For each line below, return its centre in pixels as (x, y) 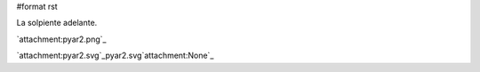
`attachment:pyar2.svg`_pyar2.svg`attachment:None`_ (115, 56)
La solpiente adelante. (57, 23)
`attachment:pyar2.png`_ (61, 39)
